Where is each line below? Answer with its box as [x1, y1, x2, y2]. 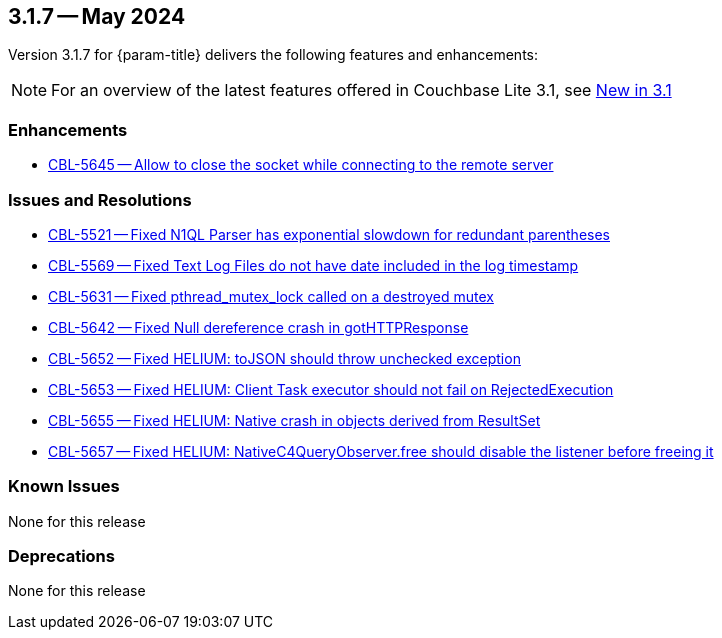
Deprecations [8, 546, 115, 567]
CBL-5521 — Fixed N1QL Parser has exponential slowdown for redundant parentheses [48, 225, 610, 243]
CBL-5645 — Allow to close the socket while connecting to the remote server [48, 156, 554, 174]
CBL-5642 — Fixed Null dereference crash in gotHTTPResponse [48, 318, 469, 336]
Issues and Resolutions [8, 189, 192, 210]
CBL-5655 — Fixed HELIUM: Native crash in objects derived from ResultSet [48, 411, 541, 429]
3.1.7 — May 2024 [8, 4, 186, 29]
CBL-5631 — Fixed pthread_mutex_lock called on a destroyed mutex [48, 287, 494, 305]
